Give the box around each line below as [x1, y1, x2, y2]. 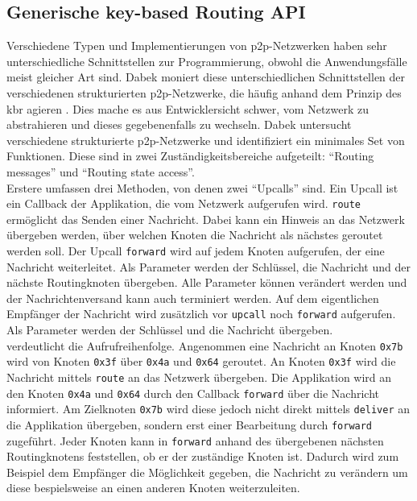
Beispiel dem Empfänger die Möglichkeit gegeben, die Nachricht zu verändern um [6, 463, 408, 480]
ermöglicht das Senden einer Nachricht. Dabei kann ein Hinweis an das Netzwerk [6, 210, 405, 227]
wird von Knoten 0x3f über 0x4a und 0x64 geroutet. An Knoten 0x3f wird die [6, 353, 396, 370]
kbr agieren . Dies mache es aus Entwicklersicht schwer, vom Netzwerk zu [6, 100, 370, 117]
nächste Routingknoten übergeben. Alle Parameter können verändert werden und [6, 274, 407, 291]
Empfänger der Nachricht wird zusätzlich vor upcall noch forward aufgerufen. [6, 305, 396, 322]
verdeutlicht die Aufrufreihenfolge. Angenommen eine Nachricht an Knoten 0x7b [6, 337, 403, 354]
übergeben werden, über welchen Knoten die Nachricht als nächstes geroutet [6, 226, 383, 243]
